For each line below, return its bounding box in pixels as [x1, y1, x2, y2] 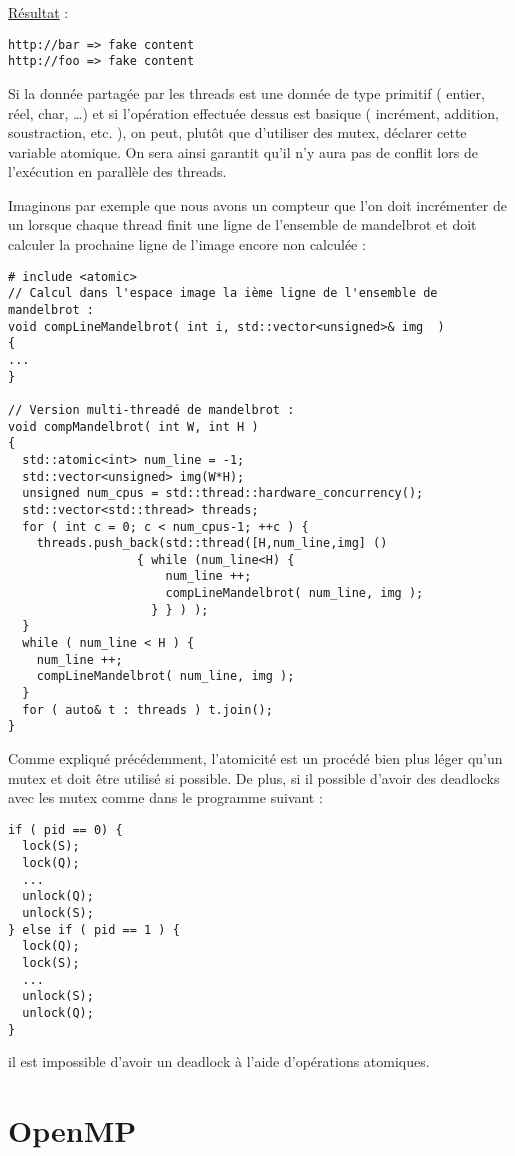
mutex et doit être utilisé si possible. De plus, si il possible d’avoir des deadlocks [8, 767, 500, 788]
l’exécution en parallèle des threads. [8, 161, 227, 182]
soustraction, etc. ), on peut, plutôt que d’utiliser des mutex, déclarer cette [8, 122, 467, 143]
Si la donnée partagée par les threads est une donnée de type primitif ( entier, [8, 82, 485, 103]
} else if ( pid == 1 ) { [8, 922, 180, 937]
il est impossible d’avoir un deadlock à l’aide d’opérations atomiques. [8, 1051, 430, 1072]
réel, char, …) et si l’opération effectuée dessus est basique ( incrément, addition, [8, 102, 500, 123]
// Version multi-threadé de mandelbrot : [8, 402, 295, 417]
